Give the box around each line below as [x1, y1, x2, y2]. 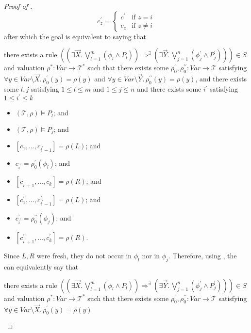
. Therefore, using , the [168, 251, 237, 261]
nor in [142, 251, 160, 261]
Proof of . [4, 1, 33, 11]
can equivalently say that [4, 261, 79, 271]
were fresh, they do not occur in [36, 251, 132, 261]
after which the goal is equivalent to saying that [4, 31, 147, 41]
